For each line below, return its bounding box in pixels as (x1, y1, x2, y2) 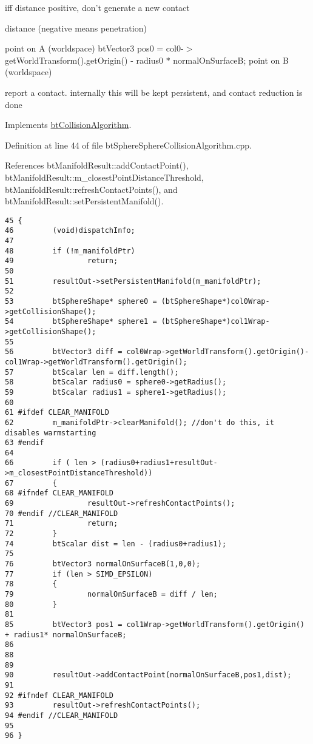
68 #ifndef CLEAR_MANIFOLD (5, 489, 113, 498)
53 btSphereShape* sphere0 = (5, 297, 157, 306)
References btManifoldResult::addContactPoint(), (5, 159, 189, 172)
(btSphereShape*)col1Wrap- (161, 317, 270, 326)
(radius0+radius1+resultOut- (100, 458, 218, 468)
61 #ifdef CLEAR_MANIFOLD (5, 408, 109, 417)
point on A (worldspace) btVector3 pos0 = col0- (5, 42, 184, 55)
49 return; (5, 256, 118, 266)
